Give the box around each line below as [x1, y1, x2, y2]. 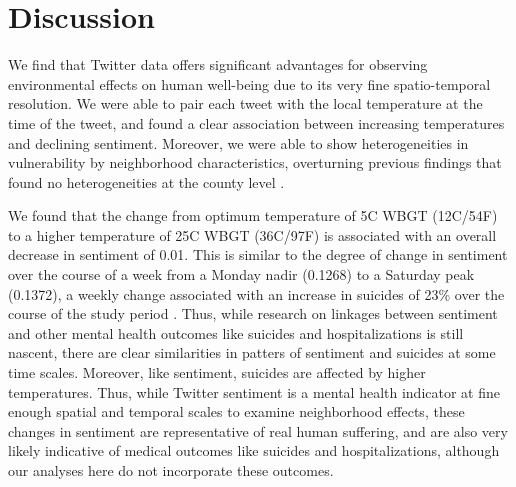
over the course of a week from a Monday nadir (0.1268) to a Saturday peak [8, 264, 475, 285]
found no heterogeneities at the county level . [8, 171, 285, 192]
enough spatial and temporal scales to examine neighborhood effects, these [8, 401, 465, 422]
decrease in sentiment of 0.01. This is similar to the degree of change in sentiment [8, 244, 508, 265]
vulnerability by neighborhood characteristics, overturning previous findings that [8, 152, 502, 173]
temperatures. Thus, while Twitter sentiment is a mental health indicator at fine [8, 381, 501, 402]
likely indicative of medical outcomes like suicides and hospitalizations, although [8, 440, 500, 461]
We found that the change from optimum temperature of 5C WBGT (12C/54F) [8, 205, 498, 226]
